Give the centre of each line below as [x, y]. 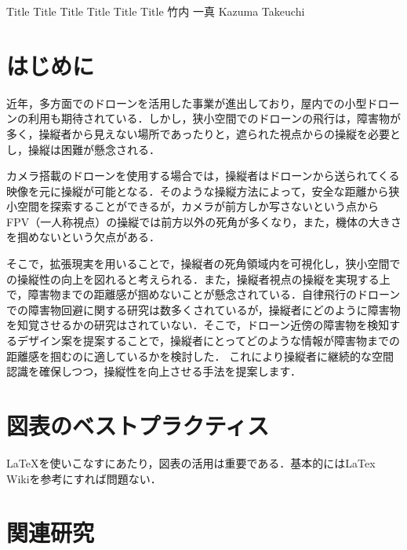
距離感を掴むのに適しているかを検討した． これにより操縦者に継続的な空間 [200, 356]
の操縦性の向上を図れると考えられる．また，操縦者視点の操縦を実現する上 [198, 279]
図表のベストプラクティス [138, 425]
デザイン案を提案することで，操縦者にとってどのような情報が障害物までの [208, 341]
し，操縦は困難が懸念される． [83, 149]
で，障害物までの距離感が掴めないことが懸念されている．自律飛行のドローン [203, 294]
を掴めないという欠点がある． [83, 237]
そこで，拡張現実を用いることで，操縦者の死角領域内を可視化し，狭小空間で [203, 264]
